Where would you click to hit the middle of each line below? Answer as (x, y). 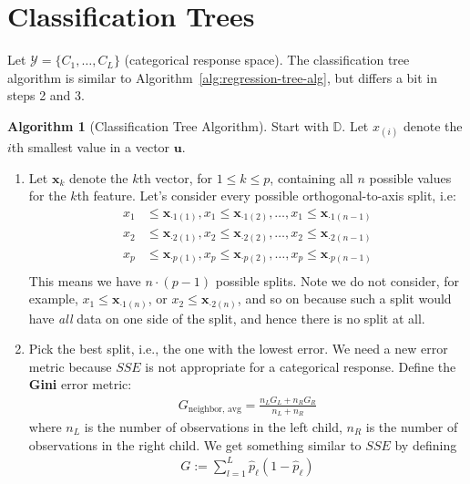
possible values (410, 177)
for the (47, 196)
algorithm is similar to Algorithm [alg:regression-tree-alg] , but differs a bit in (223, 77)
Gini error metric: (80, 384)
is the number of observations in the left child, (213, 427)
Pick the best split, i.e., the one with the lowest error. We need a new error (238, 349)
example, (53, 299)
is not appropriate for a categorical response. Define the (301, 366)
